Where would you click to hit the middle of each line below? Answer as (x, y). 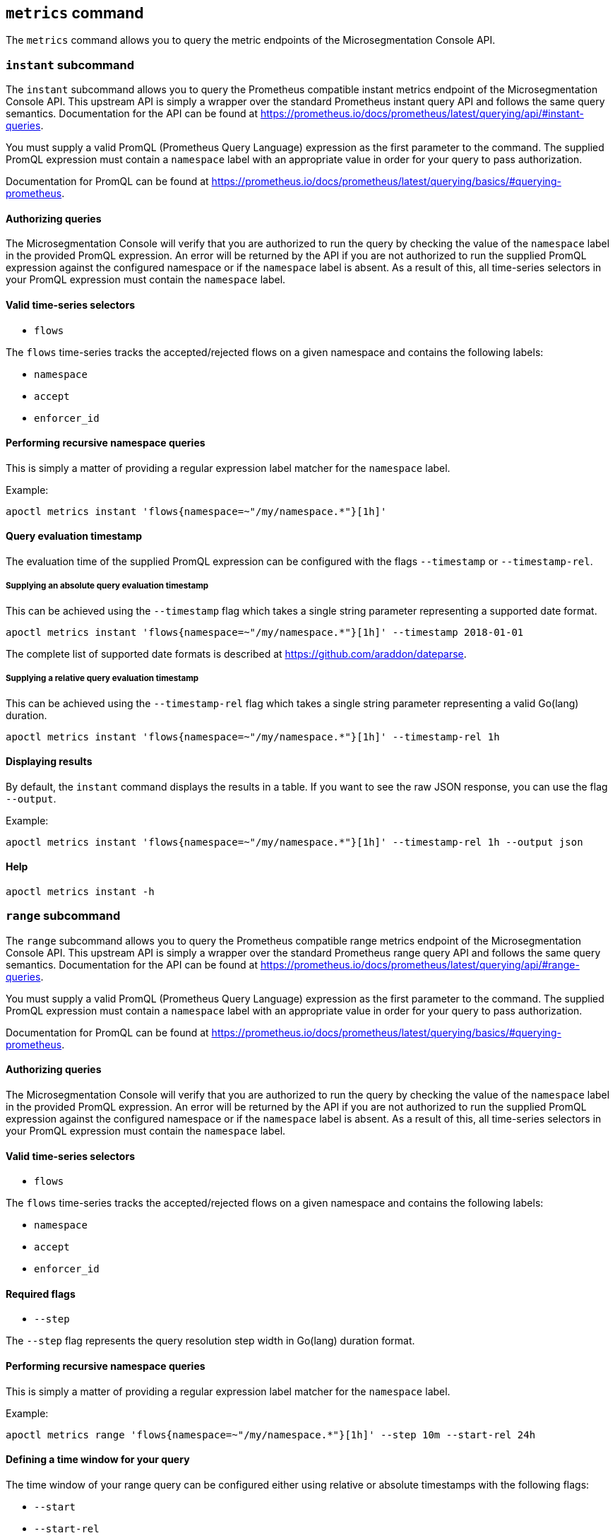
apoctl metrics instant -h (80, 892)
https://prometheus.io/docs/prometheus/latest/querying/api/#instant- (422, 114)
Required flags (41, 1294)
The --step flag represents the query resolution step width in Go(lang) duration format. (210, 1341)
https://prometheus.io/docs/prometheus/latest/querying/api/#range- (420, 964)
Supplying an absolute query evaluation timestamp (107, 586)
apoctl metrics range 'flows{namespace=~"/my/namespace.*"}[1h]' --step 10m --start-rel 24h (271, 1435)
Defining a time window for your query (98, 1460)
